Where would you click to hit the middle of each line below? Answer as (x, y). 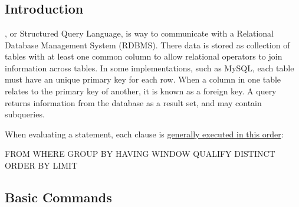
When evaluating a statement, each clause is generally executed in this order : (144, 134)
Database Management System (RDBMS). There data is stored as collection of (147, 45)
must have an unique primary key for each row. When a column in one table (143, 79)
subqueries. (25, 114)
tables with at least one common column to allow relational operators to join (144, 56)
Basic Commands (58, 197)
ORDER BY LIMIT (41, 165)
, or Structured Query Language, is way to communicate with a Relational (139, 33)
